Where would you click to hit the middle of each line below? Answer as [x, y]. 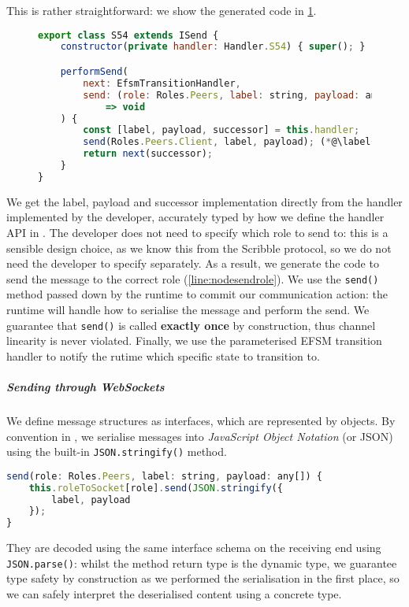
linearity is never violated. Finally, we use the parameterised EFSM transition [194, 341]
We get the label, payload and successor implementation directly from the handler [204, 201]
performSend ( [94, 72]
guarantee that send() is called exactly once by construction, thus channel [191, 325]
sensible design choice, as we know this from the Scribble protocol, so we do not [199, 248]
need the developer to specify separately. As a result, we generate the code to [193, 263]
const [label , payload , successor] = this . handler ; [221, 130]
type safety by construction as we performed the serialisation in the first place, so [203, 578]
